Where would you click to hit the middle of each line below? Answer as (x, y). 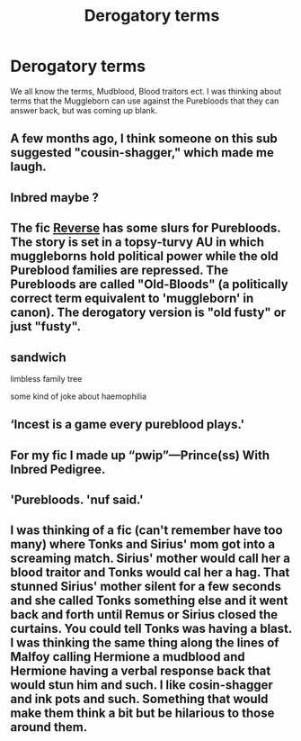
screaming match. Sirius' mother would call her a (150, 559)
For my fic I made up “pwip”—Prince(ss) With (140, 455)
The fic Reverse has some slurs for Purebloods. (146, 228)
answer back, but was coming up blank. (84, 110)
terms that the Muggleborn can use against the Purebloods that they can (145, 101)
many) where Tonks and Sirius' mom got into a (143, 544)
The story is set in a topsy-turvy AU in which (137, 243)
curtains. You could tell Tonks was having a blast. (151, 629)
